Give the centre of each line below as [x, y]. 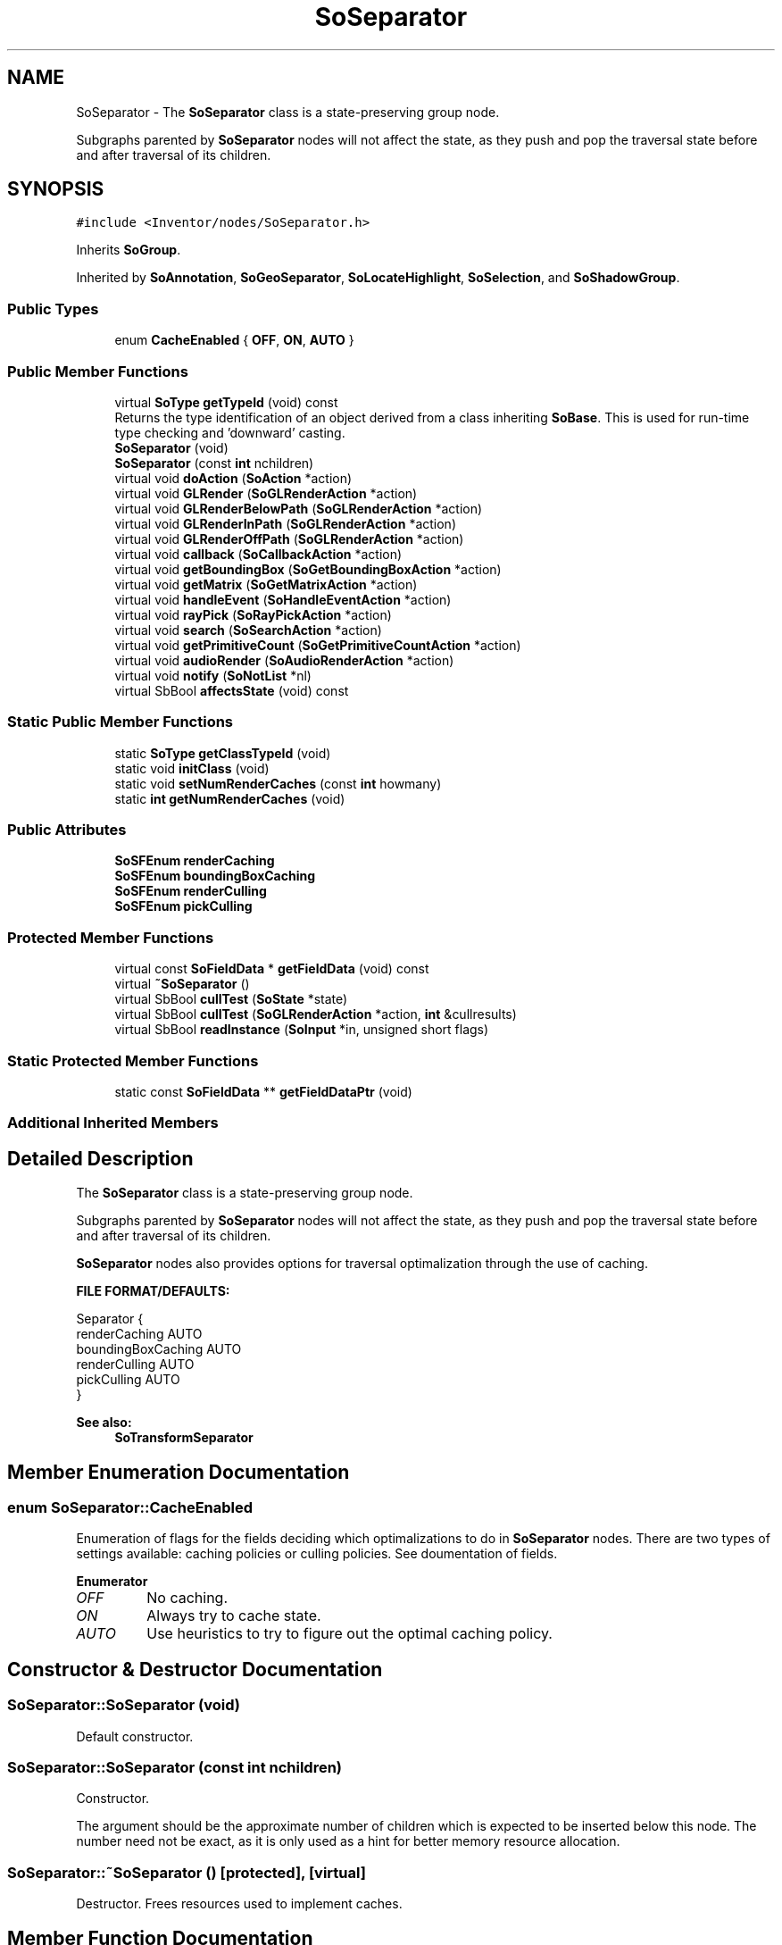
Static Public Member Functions [121, 722]
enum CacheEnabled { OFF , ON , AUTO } [234, 340]
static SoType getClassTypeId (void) [223, 753]
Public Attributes [67, 830]
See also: [104, 1423]
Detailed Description [100, 1158]
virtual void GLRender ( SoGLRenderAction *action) [266, 493]
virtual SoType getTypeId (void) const [226, 402]
